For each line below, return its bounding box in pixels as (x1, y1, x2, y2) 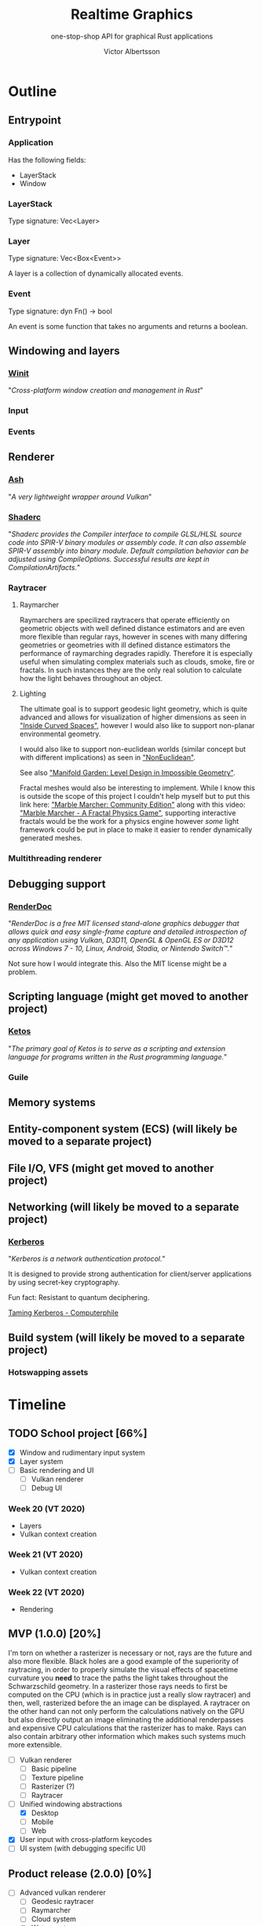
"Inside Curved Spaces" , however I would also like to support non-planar (19, 721, 255, 730)
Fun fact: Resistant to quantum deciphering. (8, 1293, 150, 1302)
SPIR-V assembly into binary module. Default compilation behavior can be (8, 546, 249, 555)
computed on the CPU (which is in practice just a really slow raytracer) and (8, 1690, 251, 1699)
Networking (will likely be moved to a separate (8, 1200, 239, 1214)
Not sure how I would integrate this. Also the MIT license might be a (8, 958, 228, 968)
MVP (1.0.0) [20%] (8, 1628, 101, 1641)
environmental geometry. (19, 729, 101, 739)
